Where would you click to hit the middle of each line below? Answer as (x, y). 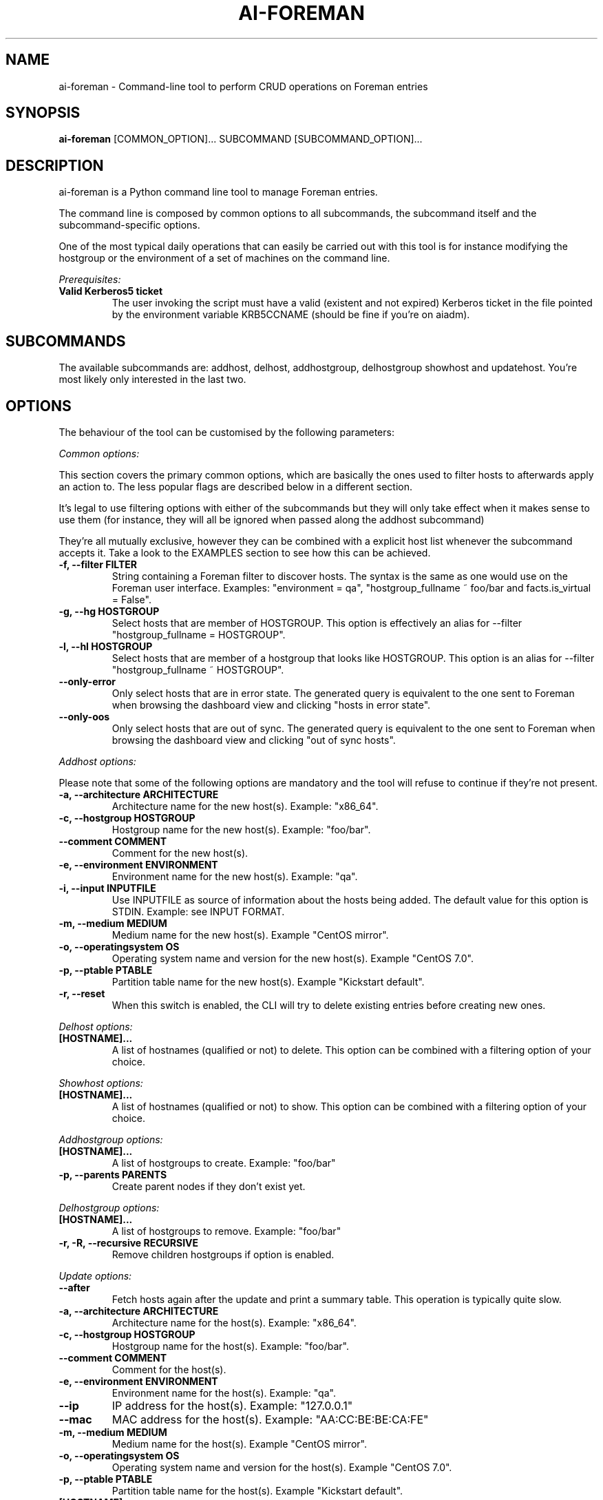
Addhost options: (97, 761)
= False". (131, 599)
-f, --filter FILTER (98, 564)
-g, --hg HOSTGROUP (109, 611)
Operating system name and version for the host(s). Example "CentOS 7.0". (282, 1467)
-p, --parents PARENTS (113, 1174)
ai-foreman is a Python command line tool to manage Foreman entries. (218, 192)
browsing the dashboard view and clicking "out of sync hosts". (254, 740)
